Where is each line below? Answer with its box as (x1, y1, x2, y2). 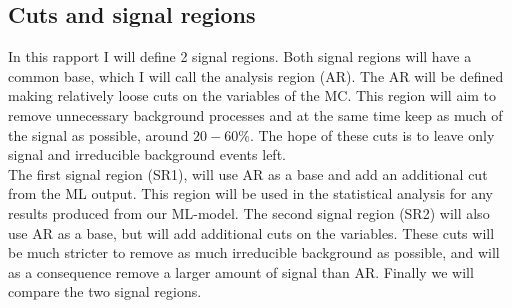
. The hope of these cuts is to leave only (249, 124, 495, 145)
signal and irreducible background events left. (8, 144, 286, 165)
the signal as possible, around (8, 124, 189, 145)
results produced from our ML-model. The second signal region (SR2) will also (8, 202, 490, 223)
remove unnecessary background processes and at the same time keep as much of (8, 104, 503, 125)
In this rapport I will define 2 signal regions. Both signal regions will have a (8, 46, 472, 67)
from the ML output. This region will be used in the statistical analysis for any (8, 183, 493, 204)
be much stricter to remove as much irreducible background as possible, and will (8, 242, 500, 263)
